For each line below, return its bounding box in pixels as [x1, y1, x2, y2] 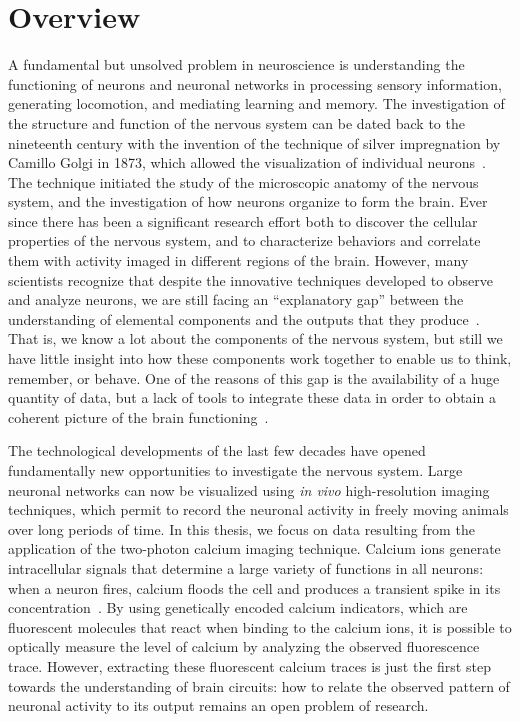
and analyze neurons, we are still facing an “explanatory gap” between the [8, 289, 464, 310]
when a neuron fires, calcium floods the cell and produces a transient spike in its [8, 577, 501, 598]
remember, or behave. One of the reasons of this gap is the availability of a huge [8, 367, 500, 388]
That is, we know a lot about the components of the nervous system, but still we [8, 328, 503, 349]
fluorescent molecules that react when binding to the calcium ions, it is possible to [8, 616, 512, 637]
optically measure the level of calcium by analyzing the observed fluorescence [8, 636, 480, 657]
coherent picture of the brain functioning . [8, 406, 269, 427]
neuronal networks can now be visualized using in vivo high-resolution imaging [8, 479, 490, 500]
